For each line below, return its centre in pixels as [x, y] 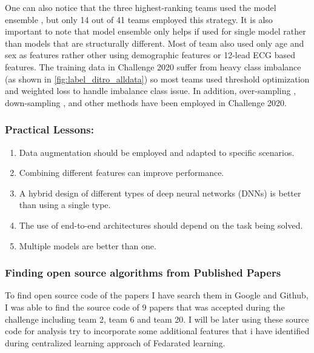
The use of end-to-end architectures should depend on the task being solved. [161, 225]
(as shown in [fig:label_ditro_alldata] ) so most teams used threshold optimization [157, 79]
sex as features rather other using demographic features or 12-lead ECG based [150, 55]
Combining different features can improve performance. [122, 173]
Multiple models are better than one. [88, 245]
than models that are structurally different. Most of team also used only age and [155, 43]
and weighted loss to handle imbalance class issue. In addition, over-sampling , [151, 91]
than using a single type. [65, 205]
